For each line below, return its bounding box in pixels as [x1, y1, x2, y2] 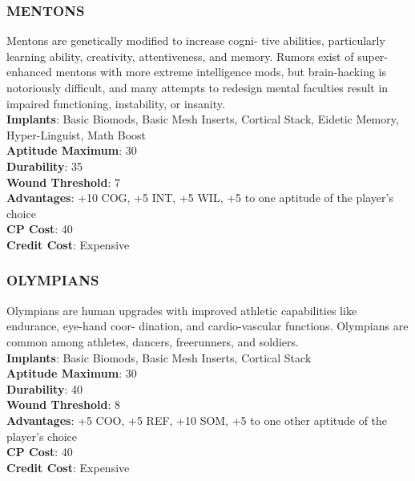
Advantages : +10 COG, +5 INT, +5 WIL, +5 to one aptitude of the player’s [6, 189, 393, 206]
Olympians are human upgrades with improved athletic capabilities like [6, 301, 357, 318]
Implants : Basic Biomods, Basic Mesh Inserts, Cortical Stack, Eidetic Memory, [6, 111, 399, 127]
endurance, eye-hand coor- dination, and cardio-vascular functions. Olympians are [6, 317, 409, 334]
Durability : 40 [6, 380, 83, 397]
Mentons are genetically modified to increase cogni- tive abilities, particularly [6, 32, 385, 49]
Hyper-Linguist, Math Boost [6, 126, 147, 143]
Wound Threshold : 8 [6, 396, 121, 413]
